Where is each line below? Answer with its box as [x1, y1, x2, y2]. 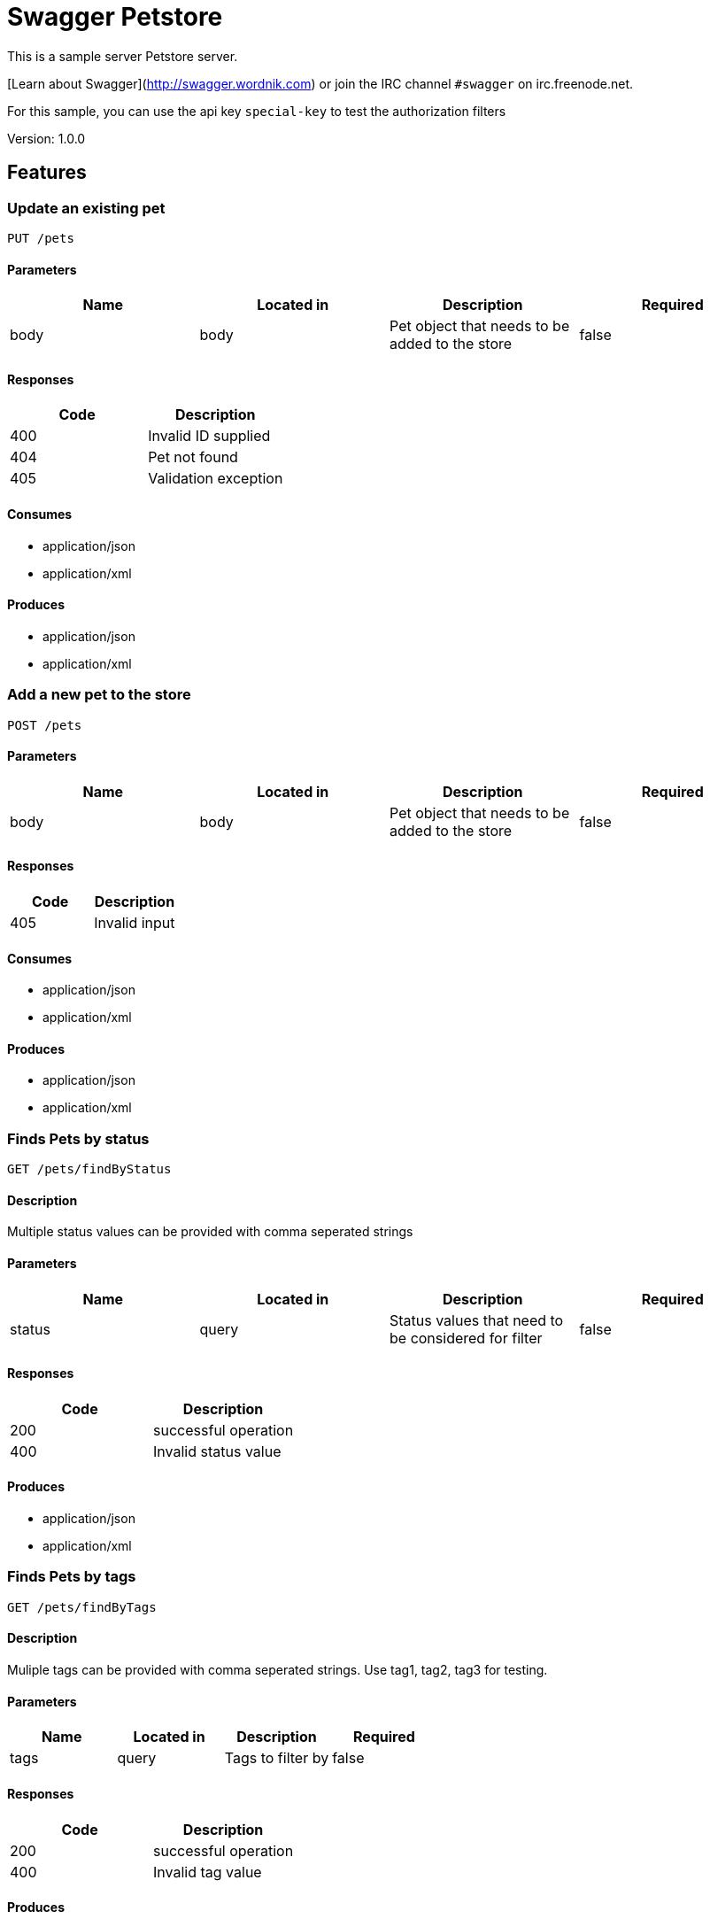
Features [7, 161, 87, 184]
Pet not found [148, 448, 238, 467]
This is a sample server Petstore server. [7, 48, 238, 64]
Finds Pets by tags [7, 1567, 136, 1586]
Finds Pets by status [7, 1129, 150, 1148]
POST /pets [7, 717, 82, 732]
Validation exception [148, 469, 283, 488]
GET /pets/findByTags [7, 1599, 157, 1614]
